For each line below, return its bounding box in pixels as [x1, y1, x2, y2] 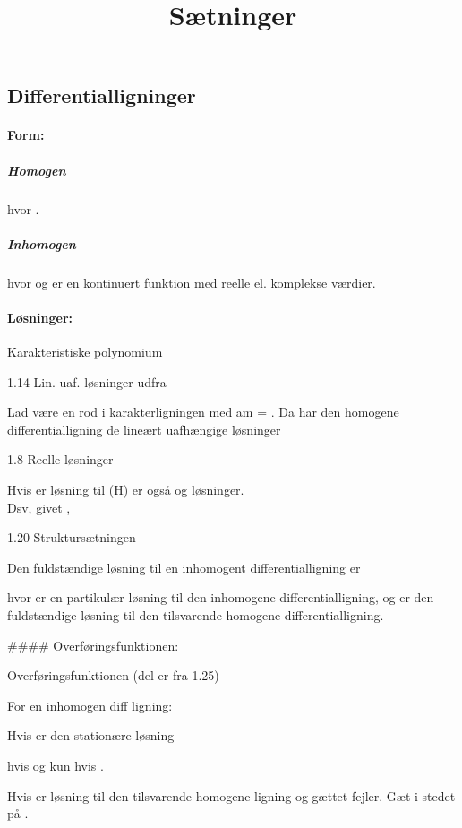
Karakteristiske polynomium [7, 342, 163, 361]
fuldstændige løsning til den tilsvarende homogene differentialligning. [7, 606, 384, 624]
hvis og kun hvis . [7, 755, 104, 774]
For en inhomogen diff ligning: [7, 695, 173, 714]
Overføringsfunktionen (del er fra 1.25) [7, 666, 219, 685]
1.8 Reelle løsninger [7, 450, 114, 469]
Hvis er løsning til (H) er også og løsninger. [7, 480, 244, 499]
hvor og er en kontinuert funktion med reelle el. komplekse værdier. [7, 272, 376, 291]
